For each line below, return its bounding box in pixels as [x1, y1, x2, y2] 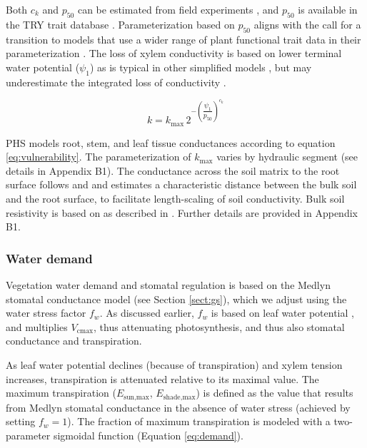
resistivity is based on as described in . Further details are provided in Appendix [6, 205, 358, 220]
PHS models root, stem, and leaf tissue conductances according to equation [6, 135, 336, 150]
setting [6, 414, 36, 429]
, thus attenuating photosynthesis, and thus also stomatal [94, 319, 345, 334]
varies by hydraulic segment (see [216, 149, 358, 164]
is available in [298, 2, 358, 16]
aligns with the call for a [253, 16, 361, 31]
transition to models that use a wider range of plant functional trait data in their [6, 31, 361, 46]
